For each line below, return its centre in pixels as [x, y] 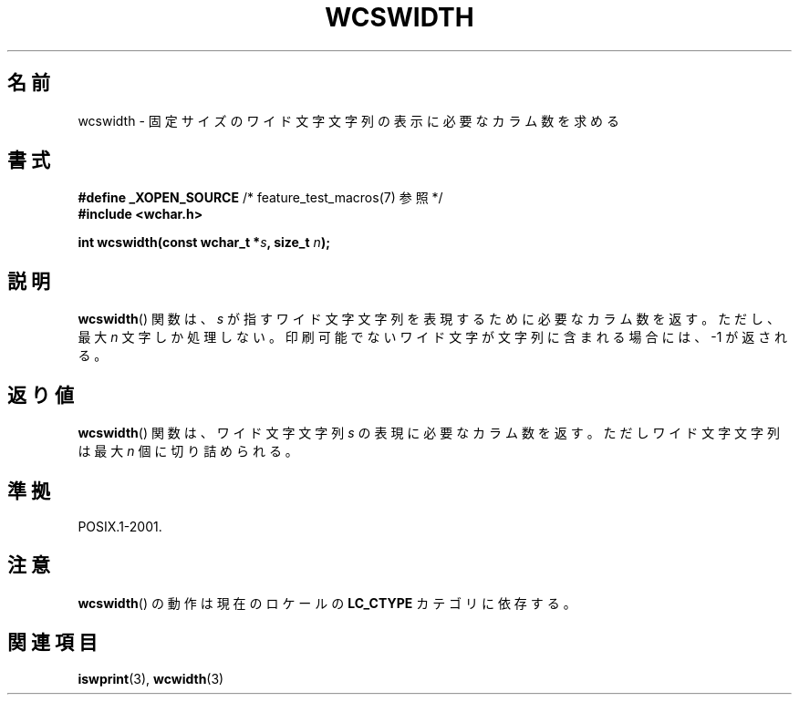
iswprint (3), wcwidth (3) [151, 678]
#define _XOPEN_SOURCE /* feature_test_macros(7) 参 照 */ [260, 198]
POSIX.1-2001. [120, 526]
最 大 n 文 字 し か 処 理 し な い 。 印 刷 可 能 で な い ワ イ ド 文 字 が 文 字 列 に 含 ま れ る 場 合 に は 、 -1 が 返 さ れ [433, 337]
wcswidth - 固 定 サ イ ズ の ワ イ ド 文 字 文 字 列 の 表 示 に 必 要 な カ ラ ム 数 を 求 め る [349, 120]
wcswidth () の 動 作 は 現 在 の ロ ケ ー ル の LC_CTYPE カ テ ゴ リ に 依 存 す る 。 [327, 603]
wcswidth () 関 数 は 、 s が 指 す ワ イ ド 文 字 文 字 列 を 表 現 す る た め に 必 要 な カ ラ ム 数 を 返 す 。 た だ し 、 [429, 319]
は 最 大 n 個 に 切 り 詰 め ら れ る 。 [188, 451]
